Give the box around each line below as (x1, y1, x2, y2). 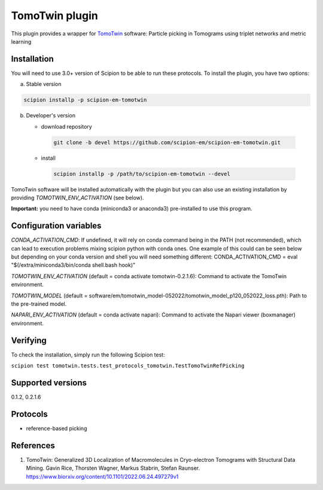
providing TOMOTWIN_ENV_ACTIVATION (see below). (11, 194, 144, 201)
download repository (41, 123, 92, 130)
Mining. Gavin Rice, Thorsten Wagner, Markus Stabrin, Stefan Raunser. (26, 464, 200, 472)
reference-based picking (26, 425, 87, 432)
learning (11, 38, 32, 45)
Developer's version (26, 112, 76, 119)
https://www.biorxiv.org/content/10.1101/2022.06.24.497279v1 (26, 473, 179, 480)
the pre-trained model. (11, 300, 67, 308)
